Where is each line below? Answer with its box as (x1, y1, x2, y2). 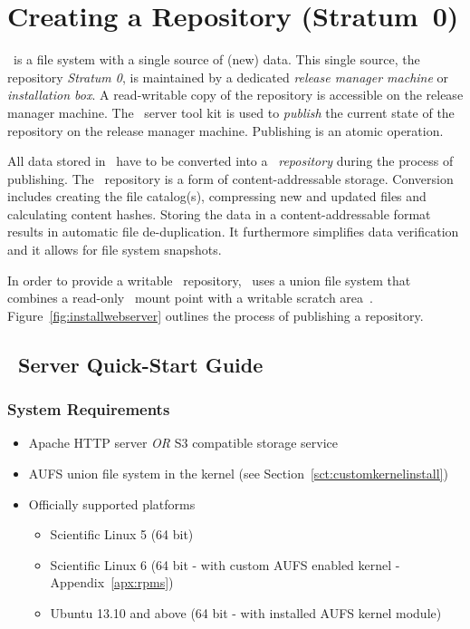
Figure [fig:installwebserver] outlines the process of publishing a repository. (7, 305, 424, 324)
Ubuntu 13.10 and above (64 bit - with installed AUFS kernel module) (50, 604, 442, 622)
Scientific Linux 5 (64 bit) (50, 525, 194, 544)
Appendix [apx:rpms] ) (50, 573, 174, 592)
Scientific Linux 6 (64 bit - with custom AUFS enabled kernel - (50, 555, 400, 574)
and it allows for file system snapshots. (7, 240, 222, 259)
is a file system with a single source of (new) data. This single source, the (13, 50, 420, 69)
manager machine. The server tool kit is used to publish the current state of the (7, 102, 455, 121)
